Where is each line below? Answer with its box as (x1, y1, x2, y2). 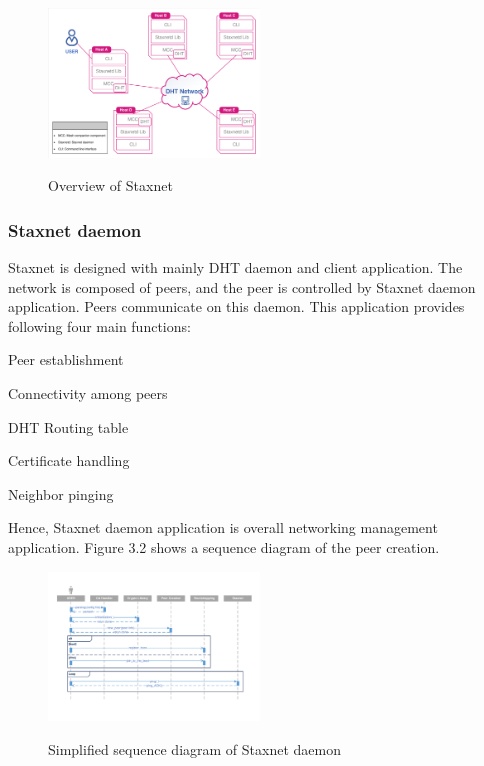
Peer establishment (8, 349, 124, 370)
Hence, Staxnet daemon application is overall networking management (8, 517, 438, 538)
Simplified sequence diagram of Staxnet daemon (48, 738, 341, 759)
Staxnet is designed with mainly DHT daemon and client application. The (8, 257, 463, 278)
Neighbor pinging (8, 483, 114, 504)
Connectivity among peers (8, 383, 168, 404)
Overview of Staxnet (48, 175, 173, 196)
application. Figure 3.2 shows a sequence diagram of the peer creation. (8, 537, 440, 558)
